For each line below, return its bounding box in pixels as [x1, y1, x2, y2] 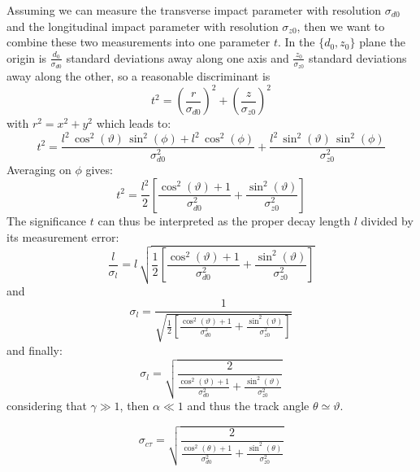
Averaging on [6, 161, 71, 178]
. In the [277, 33, 315, 50]
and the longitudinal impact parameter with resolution [6, 17, 279, 34]
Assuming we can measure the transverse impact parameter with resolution [6, 2, 382, 18]
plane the [359, 33, 405, 50]
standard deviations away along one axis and [66, 49, 289, 66]
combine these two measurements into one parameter [6, 33, 271, 50]
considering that [6, 396, 87, 413]
